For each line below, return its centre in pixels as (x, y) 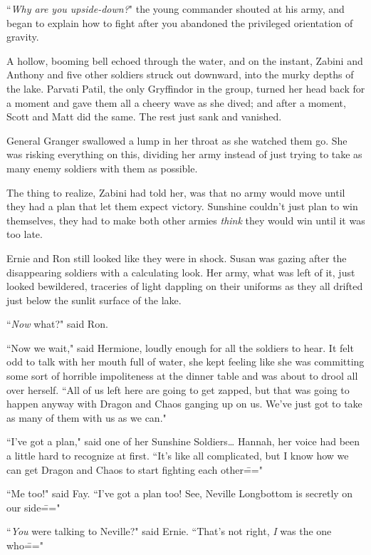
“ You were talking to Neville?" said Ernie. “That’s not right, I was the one (169, 531)
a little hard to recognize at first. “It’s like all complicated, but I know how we (178, 456)
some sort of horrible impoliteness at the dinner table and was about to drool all (182, 376)
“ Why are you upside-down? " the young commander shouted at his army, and (176, 9)
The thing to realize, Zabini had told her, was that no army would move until (176, 192)
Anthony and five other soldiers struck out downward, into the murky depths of (180, 74)
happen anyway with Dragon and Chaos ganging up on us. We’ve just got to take (184, 404)
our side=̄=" (33, 507)
